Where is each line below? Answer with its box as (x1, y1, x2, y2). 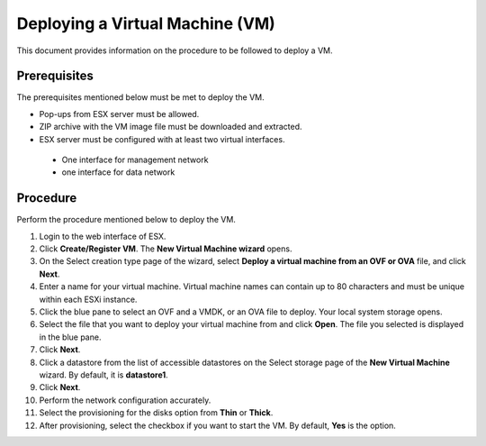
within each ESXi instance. (39, 294, 138, 305)
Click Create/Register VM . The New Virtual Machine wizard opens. (39, 243, 292, 254)
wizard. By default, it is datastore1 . (39, 369, 168, 380)
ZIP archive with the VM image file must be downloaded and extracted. (39, 122, 302, 132)
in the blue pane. (39, 332, 102, 342)
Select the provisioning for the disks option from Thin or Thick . (39, 407, 274, 418)
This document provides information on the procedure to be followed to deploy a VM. (16, 45, 333, 56)
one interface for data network (61, 167, 175, 177)
